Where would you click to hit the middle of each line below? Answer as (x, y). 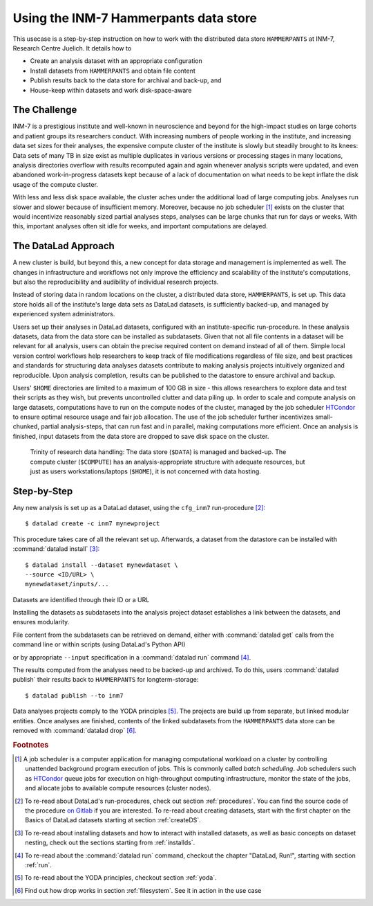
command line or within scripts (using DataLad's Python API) (99, 644)
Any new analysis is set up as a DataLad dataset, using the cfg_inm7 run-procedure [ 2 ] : (139, 507)
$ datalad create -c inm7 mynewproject (93, 524)
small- (324, 417)
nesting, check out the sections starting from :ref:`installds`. (110, 843)
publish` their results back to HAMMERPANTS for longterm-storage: (106, 680)
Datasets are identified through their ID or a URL (81, 599)
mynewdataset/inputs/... (67, 584)
